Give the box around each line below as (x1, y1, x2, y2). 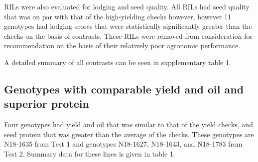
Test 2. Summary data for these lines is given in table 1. (4, 148, 175, 159)
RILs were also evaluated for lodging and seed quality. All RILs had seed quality (4, 1, 250, 11)
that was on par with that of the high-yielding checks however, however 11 (4, 11, 232, 21)
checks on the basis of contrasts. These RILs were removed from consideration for (4, 30, 253, 41)
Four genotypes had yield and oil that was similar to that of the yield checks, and (4, 119, 253, 130)
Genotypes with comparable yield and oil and (4, 81, 244, 96)
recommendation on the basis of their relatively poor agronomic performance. (4, 40, 241, 51)
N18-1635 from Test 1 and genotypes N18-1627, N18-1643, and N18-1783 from (4, 139, 243, 149)
